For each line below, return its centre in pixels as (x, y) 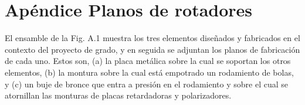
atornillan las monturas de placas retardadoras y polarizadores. (118, 95)
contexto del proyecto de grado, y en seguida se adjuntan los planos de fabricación (152, 49)
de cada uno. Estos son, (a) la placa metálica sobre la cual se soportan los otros (148, 61)
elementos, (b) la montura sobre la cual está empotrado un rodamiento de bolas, (149, 72)
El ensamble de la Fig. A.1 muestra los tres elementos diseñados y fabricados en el (152, 38)
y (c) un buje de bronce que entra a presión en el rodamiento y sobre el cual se (146, 84)
